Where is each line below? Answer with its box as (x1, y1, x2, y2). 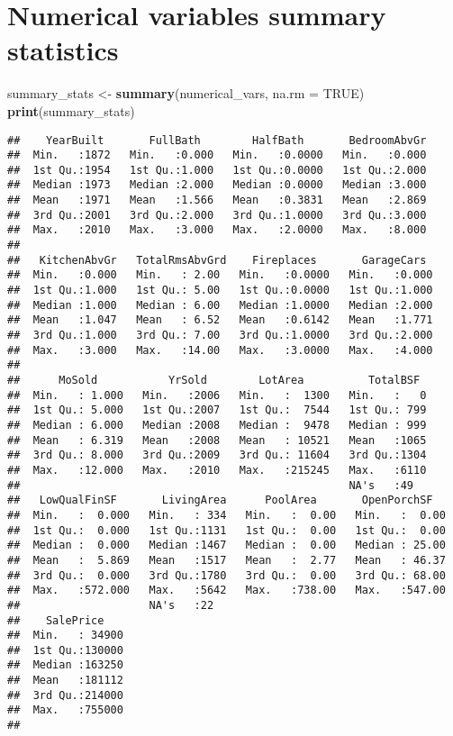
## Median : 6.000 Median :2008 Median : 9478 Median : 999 (7, 418, 427, 432)
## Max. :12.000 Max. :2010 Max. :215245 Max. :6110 (7, 463, 427, 477)
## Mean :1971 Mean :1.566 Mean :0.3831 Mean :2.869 (7, 194, 427, 207)
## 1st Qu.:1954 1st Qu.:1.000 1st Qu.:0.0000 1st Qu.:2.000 (7, 163, 427, 177)
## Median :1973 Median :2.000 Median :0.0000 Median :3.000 (7, 178, 427, 192)
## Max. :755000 (7, 704, 123, 717)
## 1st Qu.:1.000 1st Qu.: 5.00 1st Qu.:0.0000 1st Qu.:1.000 (7, 284, 433, 297)
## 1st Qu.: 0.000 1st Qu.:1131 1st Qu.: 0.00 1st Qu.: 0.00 (7, 523, 446, 537)
